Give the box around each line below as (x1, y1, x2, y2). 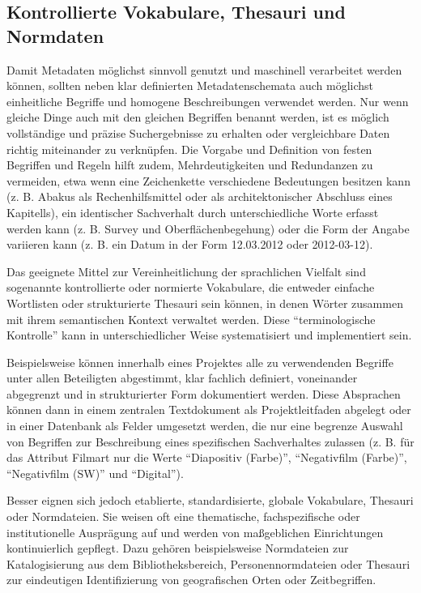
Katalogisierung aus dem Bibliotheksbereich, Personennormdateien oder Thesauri (6, 555, 410, 572)
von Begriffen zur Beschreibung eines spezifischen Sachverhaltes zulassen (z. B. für (6, 433, 415, 450)
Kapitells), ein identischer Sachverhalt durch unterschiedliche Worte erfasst (6, 203, 379, 220)
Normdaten (6, 23, 104, 48)
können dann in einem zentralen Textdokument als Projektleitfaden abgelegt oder (6, 401, 411, 418)
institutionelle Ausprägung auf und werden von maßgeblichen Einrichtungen (6, 523, 384, 540)
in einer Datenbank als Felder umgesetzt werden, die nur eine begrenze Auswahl (6, 417, 403, 434)
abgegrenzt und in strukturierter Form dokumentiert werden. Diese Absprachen (6, 385, 401, 402)
